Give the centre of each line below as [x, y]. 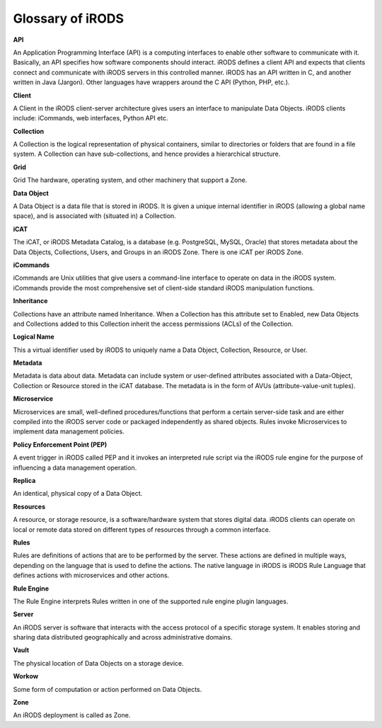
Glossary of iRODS [68, 18]
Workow [26, 676]
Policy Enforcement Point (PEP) [60, 444]
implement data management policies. [69, 431]
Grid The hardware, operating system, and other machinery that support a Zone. [130, 180]
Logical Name [34, 337]
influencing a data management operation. [75, 467]
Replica [24, 480]
